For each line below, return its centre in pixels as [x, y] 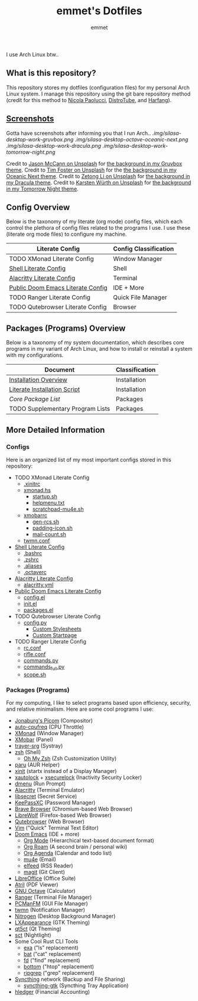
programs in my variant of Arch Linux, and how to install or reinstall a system [99, 349]
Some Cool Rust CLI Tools [46, 941]
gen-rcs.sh [46, 521]
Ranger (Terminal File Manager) [53, 897]
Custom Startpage [55, 635]
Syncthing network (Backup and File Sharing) [70, 979]
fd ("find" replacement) [52, 960]
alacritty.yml [38, 585]
